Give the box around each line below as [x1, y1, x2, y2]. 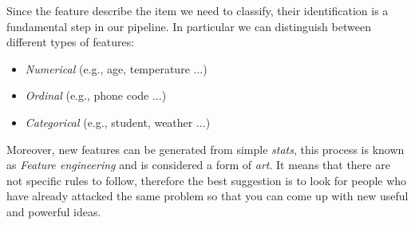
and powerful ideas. [6, 203, 101, 219]
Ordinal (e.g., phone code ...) [25, 87, 167, 104]
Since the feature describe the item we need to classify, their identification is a [6, 2, 389, 18]
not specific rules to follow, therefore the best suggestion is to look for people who [6, 172, 407, 188]
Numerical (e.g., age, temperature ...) [25, 60, 207, 77]
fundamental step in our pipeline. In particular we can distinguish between [6, 18, 371, 34]
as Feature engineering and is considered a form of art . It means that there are [6, 156, 390, 173]
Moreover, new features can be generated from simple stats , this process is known [6, 140, 405, 157]
